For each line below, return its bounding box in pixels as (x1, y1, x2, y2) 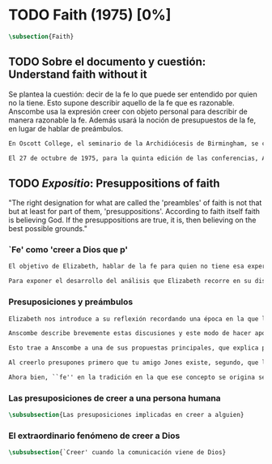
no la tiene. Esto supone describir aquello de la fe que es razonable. (8, 97, 235, 107)
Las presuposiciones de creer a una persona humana (8, 392, 221, 403)
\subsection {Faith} (8, 32, 74, 41)
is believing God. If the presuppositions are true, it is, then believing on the (8, 215, 257, 225)
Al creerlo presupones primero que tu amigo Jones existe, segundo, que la (8, 359, 270, 367)
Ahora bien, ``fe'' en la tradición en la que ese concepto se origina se (8, 373, 266, 382)
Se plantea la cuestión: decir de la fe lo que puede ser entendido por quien (8, 89, 257, 99)
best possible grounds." (8, 224, 87, 234)
